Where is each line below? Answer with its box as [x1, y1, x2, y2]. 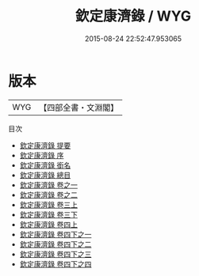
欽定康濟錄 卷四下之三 [19, 249, 92, 259]
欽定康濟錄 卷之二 [19, 190, 78, 199]
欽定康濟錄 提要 [19, 140, 71, 150]
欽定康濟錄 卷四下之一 [19, 229, 92, 239]
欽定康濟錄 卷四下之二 [19, 239, 92, 249]
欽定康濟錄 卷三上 [19, 199, 78, 210]
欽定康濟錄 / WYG [75, 7, 192, 25]
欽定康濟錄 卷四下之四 [19, 259, 92, 269]
